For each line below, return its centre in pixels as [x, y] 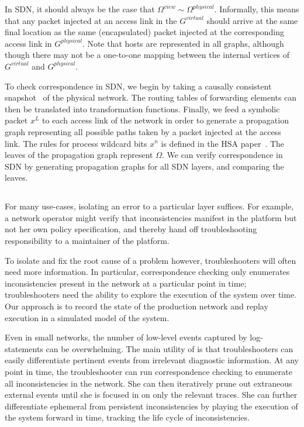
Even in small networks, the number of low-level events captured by [126, 337]
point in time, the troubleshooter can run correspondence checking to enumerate [148, 372]
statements [24, 348]
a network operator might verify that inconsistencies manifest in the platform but [151, 217]
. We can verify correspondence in [222, 155]
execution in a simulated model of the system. [87, 317]
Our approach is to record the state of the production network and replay [137, 306]
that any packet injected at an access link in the [91, 20]
